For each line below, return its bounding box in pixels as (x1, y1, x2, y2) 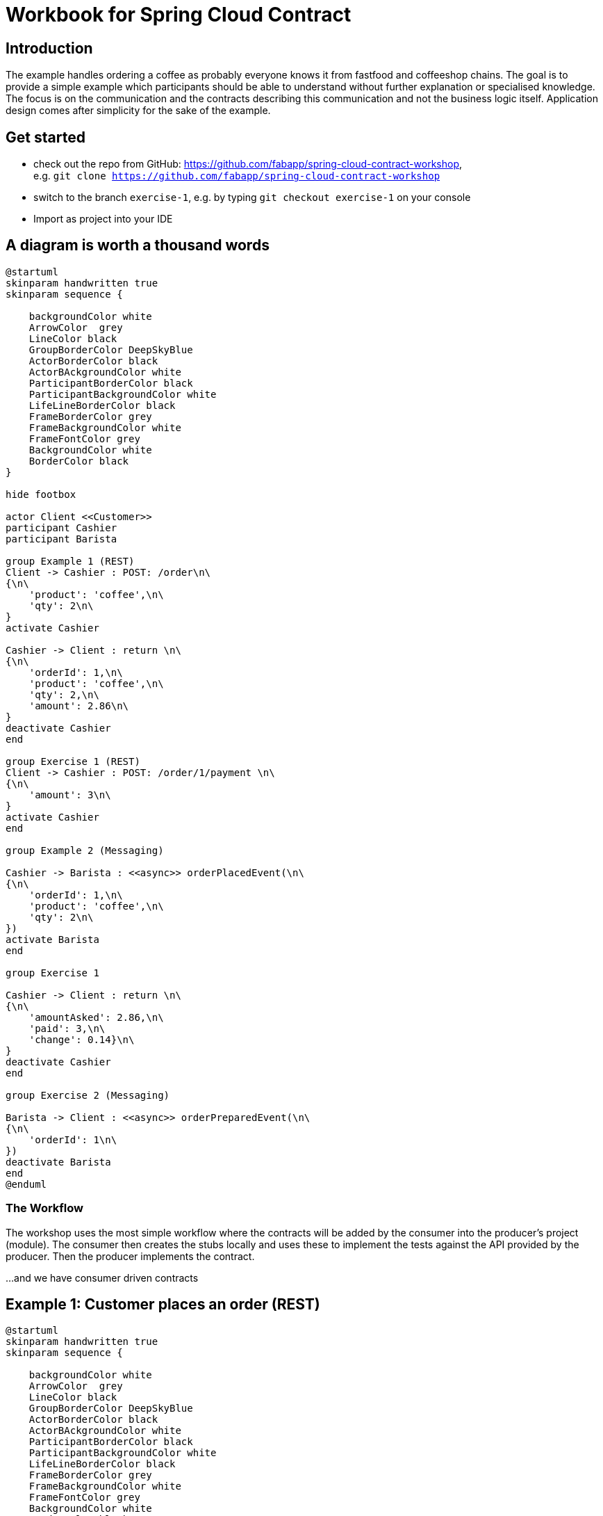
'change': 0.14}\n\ (28, 1033, 135, 1045)
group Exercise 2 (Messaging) (6, 1089, 170, 1101)
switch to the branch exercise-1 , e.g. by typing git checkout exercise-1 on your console (33, 191, 471, 204)
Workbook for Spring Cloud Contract (6, 3, 352, 26)
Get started (6, 128, 85, 146)
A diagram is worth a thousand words (6, 236, 270, 255)
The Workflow (6, 1201, 83, 1216)
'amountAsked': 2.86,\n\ (28, 1011, 164, 1023)
